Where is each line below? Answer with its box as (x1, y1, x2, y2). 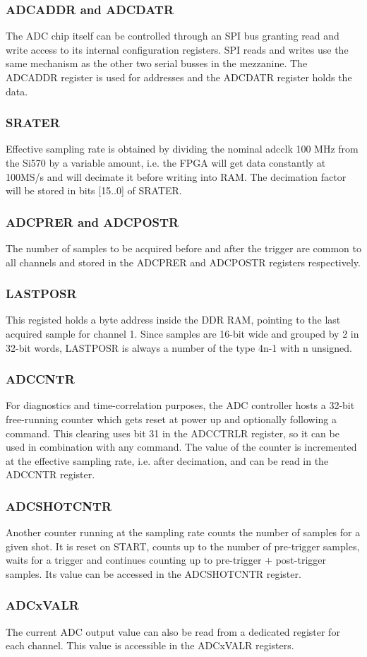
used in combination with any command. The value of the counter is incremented (6, 439, 357, 454)
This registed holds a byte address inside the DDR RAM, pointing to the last (6, 312, 341, 327)
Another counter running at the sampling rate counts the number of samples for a (6, 525, 361, 540)
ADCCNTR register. (6, 467, 95, 482)
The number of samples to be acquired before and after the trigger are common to (6, 241, 362, 255)
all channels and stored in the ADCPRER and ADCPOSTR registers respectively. (6, 254, 361, 269)
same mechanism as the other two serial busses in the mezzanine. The (6, 56, 308, 71)
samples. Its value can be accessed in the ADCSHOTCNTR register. (6, 566, 301, 581)
